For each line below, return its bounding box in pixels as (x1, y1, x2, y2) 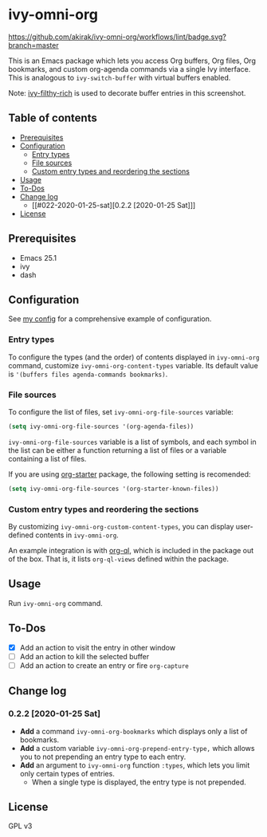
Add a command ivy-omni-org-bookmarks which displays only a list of (19, 726, 248, 736)
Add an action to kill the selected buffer (19, 651, 150, 661)
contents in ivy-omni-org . (35, 530, 120, 540)
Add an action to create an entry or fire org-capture (19, 660, 189, 670)
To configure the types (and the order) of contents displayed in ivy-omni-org (8, 352, 261, 362)
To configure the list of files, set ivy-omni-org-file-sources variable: (8, 407, 234, 416)
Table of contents (8, 112, 97, 125)
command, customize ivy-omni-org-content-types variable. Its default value (8, 360, 259, 370)
